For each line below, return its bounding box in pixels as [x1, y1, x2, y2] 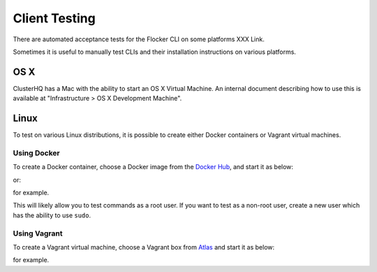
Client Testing [13, 10, 96, 26]
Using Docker [13, 148, 60, 157]
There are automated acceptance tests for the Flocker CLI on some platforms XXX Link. [13, 35, 265, 43]
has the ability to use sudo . [13, 210, 91, 220]
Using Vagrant [13, 228, 63, 238]
